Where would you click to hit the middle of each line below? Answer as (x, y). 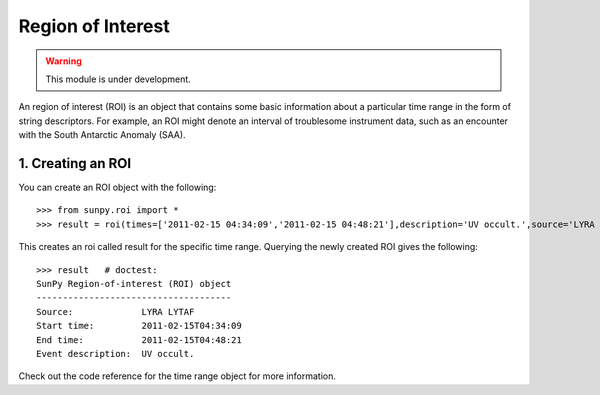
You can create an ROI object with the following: (117, 187)
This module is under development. (118, 79)
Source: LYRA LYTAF (115, 311)
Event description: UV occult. (115, 353)
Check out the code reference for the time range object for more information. (177, 376)
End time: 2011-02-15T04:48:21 (139, 339)
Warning (63, 61)
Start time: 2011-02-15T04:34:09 (139, 326)
